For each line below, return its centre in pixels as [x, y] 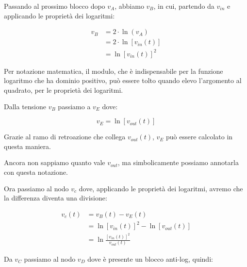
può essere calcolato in [199, 137]
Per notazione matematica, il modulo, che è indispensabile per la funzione [114, 71]
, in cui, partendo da [184, 6]
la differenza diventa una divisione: [56, 198]
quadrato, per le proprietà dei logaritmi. [64, 90]
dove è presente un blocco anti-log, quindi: [150, 259]
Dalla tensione [25, 106]
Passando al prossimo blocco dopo [55, 6]
